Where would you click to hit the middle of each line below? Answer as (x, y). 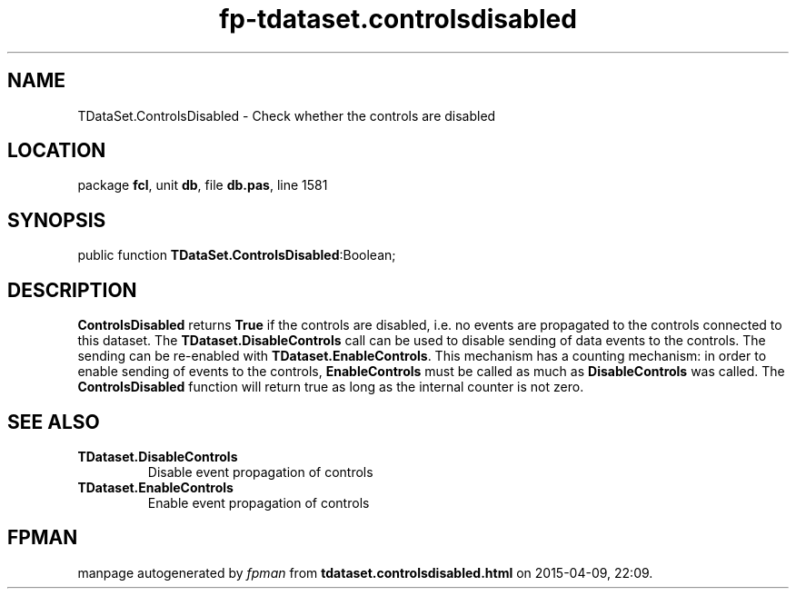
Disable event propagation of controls (260, 472)
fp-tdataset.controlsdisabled (398, 19)
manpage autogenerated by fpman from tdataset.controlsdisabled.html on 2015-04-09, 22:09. (365, 572)
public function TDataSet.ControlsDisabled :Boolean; (237, 255)
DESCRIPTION (72, 290)
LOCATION (57, 151)
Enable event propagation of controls (259, 502)
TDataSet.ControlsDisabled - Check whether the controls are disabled (287, 115)
